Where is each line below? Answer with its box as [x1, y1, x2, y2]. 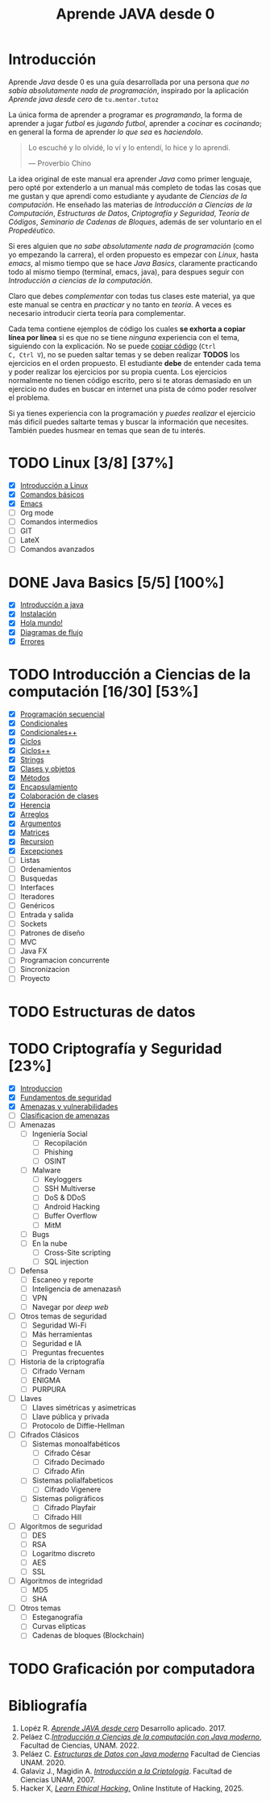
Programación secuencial [19, 709, 105, 719]
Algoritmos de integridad [19, 1576, 103, 1585]
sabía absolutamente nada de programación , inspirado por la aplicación [8, 86, 249, 95]
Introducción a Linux [19, 480, 89, 490]
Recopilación [44, 1138, 88, 1147]
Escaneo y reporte [31, 1274, 94, 1285]
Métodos [19, 773, 50, 782]
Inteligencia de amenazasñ [31, 1284, 122, 1294]
